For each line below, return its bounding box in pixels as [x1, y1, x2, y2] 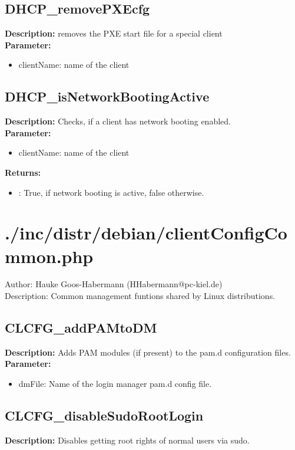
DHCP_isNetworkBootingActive [5, 87, 210, 106]
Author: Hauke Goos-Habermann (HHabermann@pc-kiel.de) [5, 278, 223, 290]
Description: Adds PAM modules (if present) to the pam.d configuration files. [5, 346, 291, 358]
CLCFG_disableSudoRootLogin [5, 406, 204, 425]
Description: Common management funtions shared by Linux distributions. [5, 290, 276, 302]
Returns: [5, 166, 41, 178]
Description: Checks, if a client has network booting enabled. [5, 115, 231, 127]
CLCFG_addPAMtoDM [5, 318, 157, 337]
